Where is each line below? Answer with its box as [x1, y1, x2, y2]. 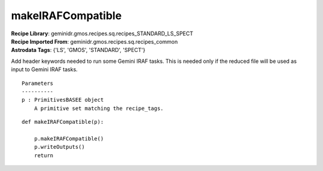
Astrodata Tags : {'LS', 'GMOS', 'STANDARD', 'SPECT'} [11, 47, 146, 54]
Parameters [22, 80, 54, 87]
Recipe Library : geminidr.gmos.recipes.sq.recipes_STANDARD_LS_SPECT [11, 30, 194, 37]
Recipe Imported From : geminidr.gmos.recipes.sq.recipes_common [11, 38, 178, 45]
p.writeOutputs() [33, 143, 85, 151]
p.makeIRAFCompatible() [33, 135, 104, 142]
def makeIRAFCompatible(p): [22, 118, 104, 126]
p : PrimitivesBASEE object [22, 96, 104, 103]
